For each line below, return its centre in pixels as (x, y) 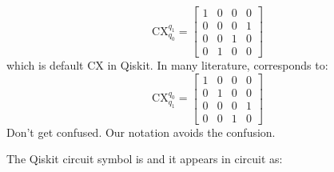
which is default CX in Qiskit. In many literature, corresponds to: (167, 65)
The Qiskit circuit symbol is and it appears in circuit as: (145, 159)
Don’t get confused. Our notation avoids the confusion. (141, 132)
